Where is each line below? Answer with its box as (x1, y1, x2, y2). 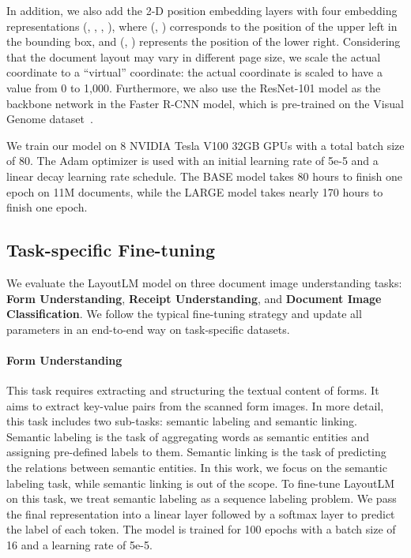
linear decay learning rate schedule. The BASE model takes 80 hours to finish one (6, 167, 402, 184)
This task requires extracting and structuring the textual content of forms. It (6, 382, 379, 399)
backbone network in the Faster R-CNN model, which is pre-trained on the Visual (6, 95, 404, 111)
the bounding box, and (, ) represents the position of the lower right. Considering (6, 33, 401, 50)
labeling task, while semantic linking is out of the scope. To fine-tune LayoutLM (6, 474, 395, 491)
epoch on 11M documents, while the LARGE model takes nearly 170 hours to (6, 183, 383, 200)
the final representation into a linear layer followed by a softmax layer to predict (6, 505, 395, 522)
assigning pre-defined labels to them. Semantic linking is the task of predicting (6, 444, 386, 460)
